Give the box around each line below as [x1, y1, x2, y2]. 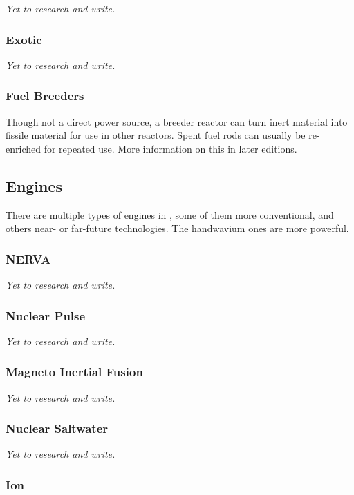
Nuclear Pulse [6, 307, 86, 324]
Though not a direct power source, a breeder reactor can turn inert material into [6, 114, 348, 128]
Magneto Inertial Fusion [6, 363, 143, 380]
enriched [6, 141, 41, 155]
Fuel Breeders [6, 87, 84, 104]
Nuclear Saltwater [6, 420, 109, 437]
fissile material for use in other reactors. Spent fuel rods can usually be [6, 128, 306, 142]
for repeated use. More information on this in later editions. [44, 141, 297, 155]
